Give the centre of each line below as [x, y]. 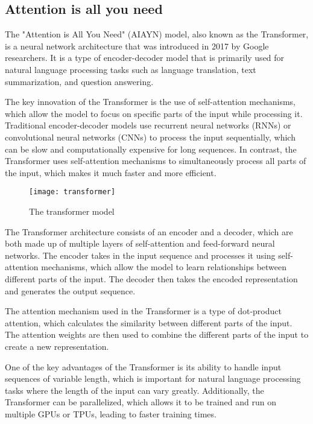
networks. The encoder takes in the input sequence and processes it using [140, 255]
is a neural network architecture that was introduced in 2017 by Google [137, 46]
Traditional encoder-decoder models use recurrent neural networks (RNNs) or [148, 125]
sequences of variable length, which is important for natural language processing [153, 378]
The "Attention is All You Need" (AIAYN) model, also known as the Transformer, [157, 34]
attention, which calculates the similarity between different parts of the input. [149, 322]
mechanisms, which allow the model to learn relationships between [164, 267]
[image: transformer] [72, 192]
